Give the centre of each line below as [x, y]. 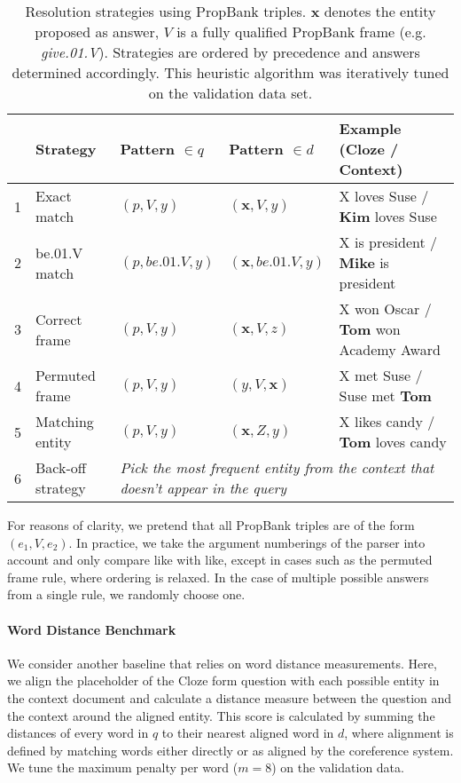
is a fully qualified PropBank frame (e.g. [301, 32]
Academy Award [390, 349]
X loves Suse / [384, 196]
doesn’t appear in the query [203, 488]
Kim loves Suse [388, 216]
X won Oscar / [385, 308]
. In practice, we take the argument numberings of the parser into [247, 542]
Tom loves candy [393, 442]
